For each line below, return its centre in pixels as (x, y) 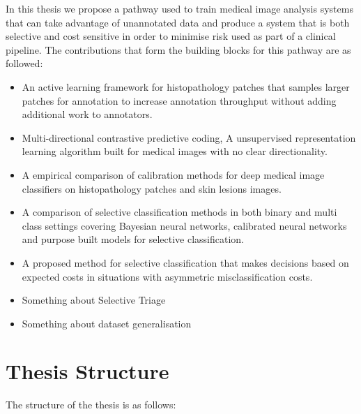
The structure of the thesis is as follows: (91, 405)
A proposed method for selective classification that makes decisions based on (185, 262)
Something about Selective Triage (94, 300)
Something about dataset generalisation (107, 323)
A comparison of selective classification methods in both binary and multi (179, 212)
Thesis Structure (87, 371)
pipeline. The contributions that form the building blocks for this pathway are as (178, 49)
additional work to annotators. (87, 114)
